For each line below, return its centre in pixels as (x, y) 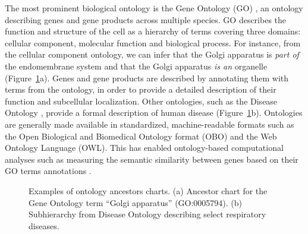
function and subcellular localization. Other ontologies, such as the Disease (141, 101)
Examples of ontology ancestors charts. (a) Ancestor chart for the (148, 190)
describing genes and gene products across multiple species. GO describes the (146, 19)
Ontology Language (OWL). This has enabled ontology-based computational (144, 148)
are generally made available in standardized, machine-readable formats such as (150, 124)
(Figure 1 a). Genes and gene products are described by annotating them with (147, 78)
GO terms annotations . (48, 171)
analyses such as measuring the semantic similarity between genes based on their (152, 159)
